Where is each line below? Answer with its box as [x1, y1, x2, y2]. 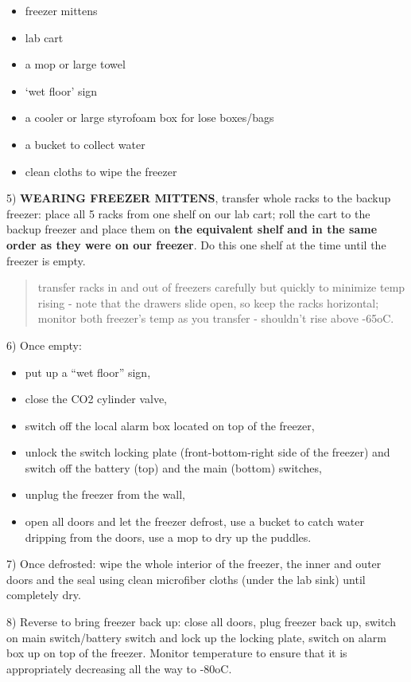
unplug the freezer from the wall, [25, 486, 185, 503]
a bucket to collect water [25, 135, 145, 152]
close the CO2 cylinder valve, [25, 390, 168, 407]
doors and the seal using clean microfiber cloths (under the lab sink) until [6, 570, 366, 587]
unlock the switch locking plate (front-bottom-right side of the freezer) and [25, 444, 390, 461]
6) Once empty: [6, 336, 82, 353]
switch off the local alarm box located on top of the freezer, [25, 417, 315, 433]
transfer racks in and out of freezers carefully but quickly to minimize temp [37, 279, 405, 296]
